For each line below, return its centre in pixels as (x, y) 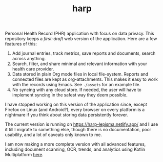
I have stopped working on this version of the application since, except (76, 104)
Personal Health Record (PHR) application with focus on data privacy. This (80, 34)
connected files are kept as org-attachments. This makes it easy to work (85, 79)
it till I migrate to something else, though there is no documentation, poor (78, 130)
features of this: (21, 44)
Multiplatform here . (24, 155)
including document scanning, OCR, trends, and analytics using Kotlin (75, 149)
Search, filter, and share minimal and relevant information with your (80, 64)
